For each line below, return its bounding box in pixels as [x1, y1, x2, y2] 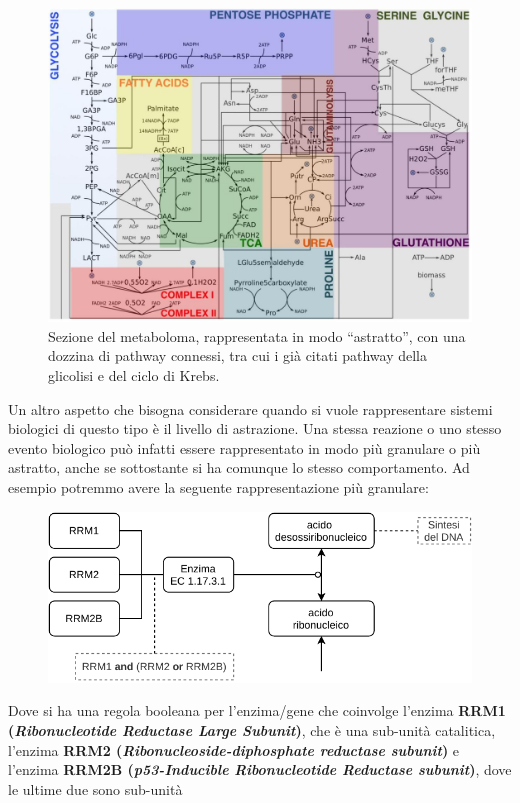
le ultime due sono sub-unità [8, 778, 183, 799]
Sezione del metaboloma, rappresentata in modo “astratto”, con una [48, 325, 466, 346]
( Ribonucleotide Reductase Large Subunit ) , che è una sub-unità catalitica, [8, 720, 496, 741]
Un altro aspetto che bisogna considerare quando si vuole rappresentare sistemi [8, 398, 493, 419]
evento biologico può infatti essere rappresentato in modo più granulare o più [8, 437, 481, 458]
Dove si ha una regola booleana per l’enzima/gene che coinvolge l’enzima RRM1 [8, 700, 506, 721]
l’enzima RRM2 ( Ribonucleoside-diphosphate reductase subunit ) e [8, 739, 460, 760]
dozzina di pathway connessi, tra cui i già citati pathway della [48, 345, 427, 366]
